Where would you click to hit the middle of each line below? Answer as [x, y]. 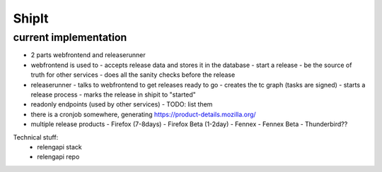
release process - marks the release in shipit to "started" [113, 94]
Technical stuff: [36, 137]
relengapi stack [59, 147]
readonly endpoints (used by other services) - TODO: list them [122, 104]
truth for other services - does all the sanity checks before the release [133, 75]
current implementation [70, 37]
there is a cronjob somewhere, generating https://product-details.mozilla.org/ [143, 114]
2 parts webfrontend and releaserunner [88, 55]
